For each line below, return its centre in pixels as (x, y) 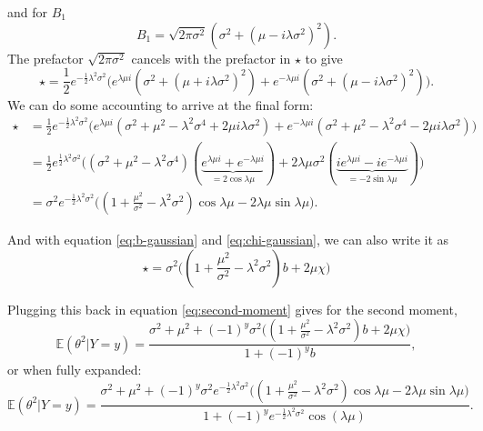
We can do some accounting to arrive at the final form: (161, 104)
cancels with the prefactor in (211, 58)
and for (28, 12)
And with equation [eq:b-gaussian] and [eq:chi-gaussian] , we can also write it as (228, 239)
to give (324, 58)
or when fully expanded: (75, 370)
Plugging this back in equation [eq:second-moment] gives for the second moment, (232, 309)
